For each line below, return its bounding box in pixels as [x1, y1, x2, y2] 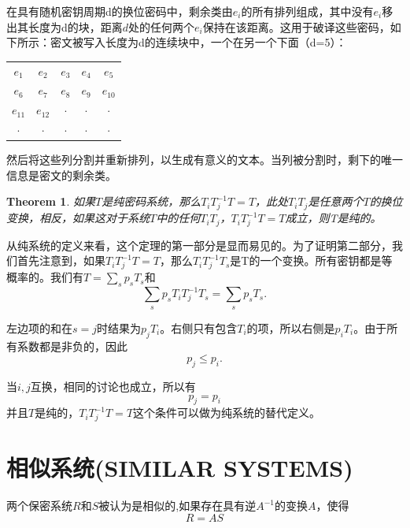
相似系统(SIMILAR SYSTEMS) [6, 452, 353, 484]
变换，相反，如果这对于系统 [6, 210, 150, 226]
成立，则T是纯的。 [285, 210, 382, 226]
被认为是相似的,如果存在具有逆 [98, 497, 257, 514]
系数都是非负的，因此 [17, 337, 127, 354]
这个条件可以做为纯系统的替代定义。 [133, 404, 321, 421]
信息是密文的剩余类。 [6, 166, 116, 183]
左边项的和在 [6, 319, 72, 336]
